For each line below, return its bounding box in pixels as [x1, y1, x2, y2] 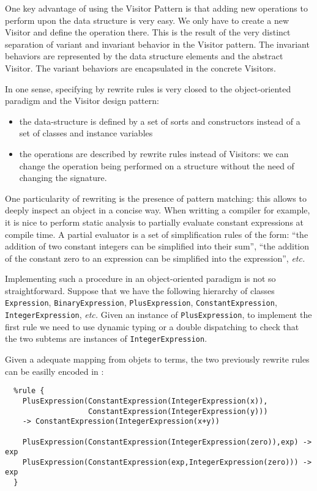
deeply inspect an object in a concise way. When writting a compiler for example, [5, 204, 310, 216]
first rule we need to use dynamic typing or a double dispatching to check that [5, 320, 299, 333]
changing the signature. [19, 171, 107, 184]
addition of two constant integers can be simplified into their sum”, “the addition [5, 240, 310, 253]
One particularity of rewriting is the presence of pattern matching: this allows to [5, 191, 307, 204]
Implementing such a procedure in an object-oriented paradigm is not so [5, 272, 276, 285]
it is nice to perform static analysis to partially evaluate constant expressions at [5, 215, 304, 228]
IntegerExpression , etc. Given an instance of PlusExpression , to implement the [5, 308, 312, 321]
